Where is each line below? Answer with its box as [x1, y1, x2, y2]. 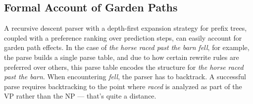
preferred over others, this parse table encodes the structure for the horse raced [4, 61, 244, 72]
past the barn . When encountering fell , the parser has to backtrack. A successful [4, 71, 246, 82]
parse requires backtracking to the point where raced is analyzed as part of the [4, 81, 242, 91]
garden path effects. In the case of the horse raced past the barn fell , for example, [4, 42, 250, 52]
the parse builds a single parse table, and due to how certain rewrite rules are [4, 52, 239, 62]
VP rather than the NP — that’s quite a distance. [4, 91, 156, 101]
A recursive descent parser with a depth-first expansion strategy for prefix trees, [4, 23, 247, 33]
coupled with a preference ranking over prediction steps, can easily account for [4, 32, 242, 43]
